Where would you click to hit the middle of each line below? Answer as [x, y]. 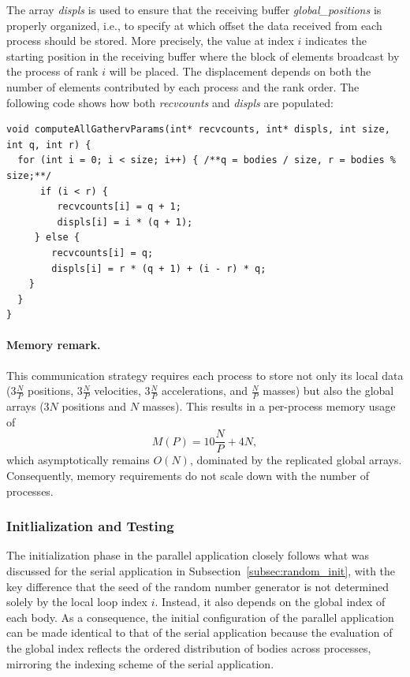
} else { [57, 238]
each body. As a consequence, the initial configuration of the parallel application [200, 617]
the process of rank [52, 71]
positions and [94, 406]
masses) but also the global [328, 391]
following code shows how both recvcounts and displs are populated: [170, 102]
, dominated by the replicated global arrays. [296, 460]
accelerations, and [205, 391]
